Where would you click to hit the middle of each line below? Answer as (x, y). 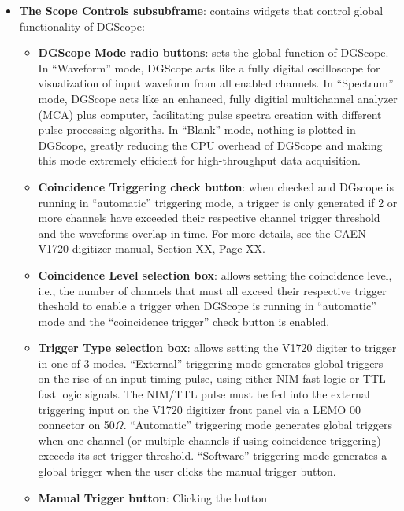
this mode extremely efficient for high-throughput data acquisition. (200, 160)
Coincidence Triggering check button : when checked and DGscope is (216, 186)
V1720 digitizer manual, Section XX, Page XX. (152, 248)
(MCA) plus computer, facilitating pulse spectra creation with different (210, 114)
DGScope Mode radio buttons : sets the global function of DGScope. (213, 52)
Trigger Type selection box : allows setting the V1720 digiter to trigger (217, 348)
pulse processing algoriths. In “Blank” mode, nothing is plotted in (197, 130)
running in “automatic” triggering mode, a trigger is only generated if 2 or (218, 202)
